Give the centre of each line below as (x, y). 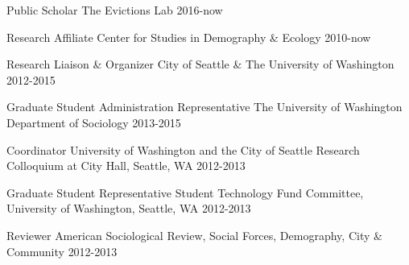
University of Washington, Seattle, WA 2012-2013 (129, 208)
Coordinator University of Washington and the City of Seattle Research (183, 149)
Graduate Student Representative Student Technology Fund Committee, (185, 192)
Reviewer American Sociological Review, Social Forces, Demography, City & (194, 235)
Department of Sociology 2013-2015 (94, 122)
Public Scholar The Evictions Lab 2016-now (115, 10)
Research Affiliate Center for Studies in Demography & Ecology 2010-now (189, 37)
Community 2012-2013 (62, 251)
